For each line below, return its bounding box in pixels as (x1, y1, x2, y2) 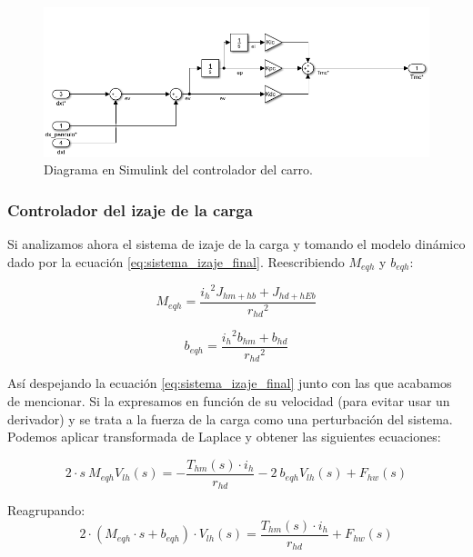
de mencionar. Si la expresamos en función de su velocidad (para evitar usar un (7, 392, 450, 411)
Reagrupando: (7, 501, 86, 520)
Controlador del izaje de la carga (7, 198, 253, 221)
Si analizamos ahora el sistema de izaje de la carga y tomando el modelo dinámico (7, 234, 466, 253)
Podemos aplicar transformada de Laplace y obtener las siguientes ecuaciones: (7, 427, 441, 446)
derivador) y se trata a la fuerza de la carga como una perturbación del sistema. (7, 409, 453, 428)
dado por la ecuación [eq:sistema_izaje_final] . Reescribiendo (7, 252, 345, 271)
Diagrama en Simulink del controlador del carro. (44, 160, 313, 179)
